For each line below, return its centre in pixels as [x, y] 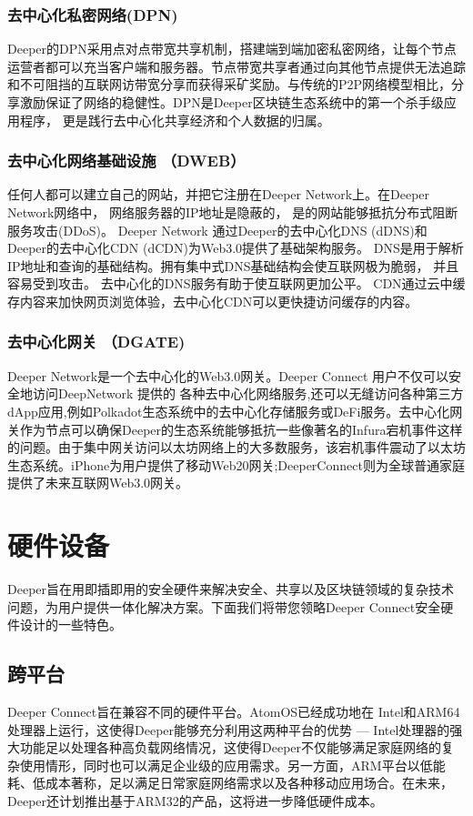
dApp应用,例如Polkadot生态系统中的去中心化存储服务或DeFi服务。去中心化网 [235, 411]
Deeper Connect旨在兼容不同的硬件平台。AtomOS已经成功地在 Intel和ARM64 [234, 712]
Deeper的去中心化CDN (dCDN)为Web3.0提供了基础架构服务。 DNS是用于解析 [236, 248]
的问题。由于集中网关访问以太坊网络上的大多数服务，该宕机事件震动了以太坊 [236, 447]
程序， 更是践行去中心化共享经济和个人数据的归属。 [175, 120]
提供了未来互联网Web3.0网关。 [98, 483]
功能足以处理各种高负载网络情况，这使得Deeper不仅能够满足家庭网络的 [231, 747]
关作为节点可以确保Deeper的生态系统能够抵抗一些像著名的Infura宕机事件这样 [235, 429]
